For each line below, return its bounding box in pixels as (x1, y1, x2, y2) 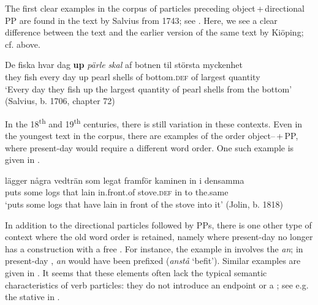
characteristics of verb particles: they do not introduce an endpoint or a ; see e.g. (5, 278, 309, 291)
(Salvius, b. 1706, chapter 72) (5, 94, 115, 107)
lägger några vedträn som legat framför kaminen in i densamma (5, 173, 244, 186)
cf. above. (5, 37, 40, 50)
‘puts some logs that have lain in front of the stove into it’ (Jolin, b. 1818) (5, 197, 283, 210)
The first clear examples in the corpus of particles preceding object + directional (5, 2, 305, 14)
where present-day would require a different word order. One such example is (5, 141, 294, 154)
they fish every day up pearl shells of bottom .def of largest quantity (5, 70, 260, 83)
